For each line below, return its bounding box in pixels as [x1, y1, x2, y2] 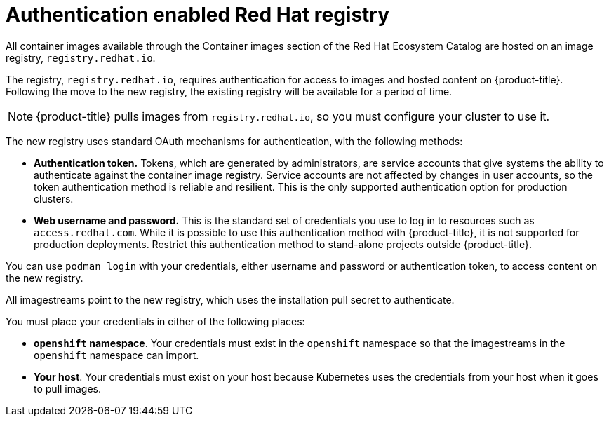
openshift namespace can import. [34, 348, 199, 361]
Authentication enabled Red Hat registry [6, 3, 390, 27]
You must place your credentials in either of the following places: [6, 315, 305, 327]
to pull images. [34, 382, 102, 395]
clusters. [34, 192, 74, 205]
